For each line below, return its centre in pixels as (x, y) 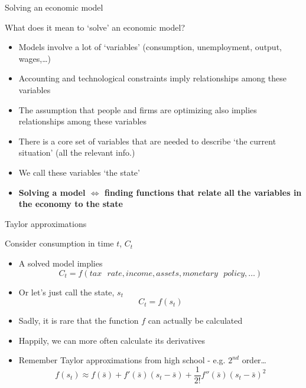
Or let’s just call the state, (66, 292)
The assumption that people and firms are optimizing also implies (138, 109)
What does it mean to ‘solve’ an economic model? (95, 27)
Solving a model (52, 192)
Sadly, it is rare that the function (79, 320)
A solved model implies (61, 263)
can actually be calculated (195, 320)
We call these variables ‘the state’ (79, 172)
